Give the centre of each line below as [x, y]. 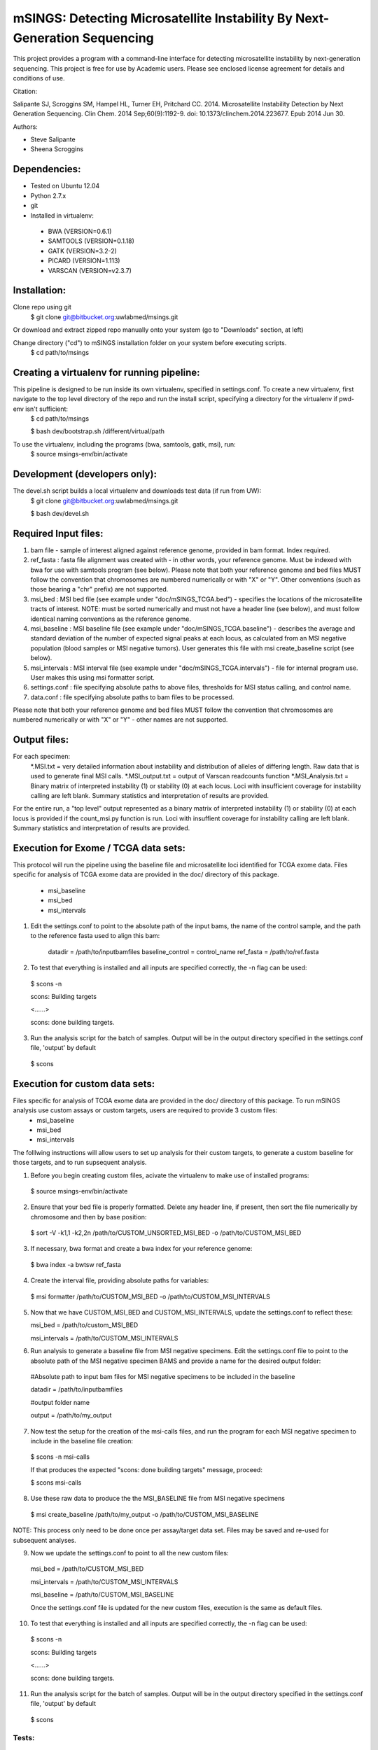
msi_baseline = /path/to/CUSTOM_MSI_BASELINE [102, 1595]
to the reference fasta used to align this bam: [95, 936]
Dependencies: [47, 169]
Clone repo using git [42, 307]
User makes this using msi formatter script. [93, 677]
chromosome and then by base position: [89, 1217]
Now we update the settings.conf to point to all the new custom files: [129, 1553]
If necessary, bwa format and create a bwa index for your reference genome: [141, 1249]
